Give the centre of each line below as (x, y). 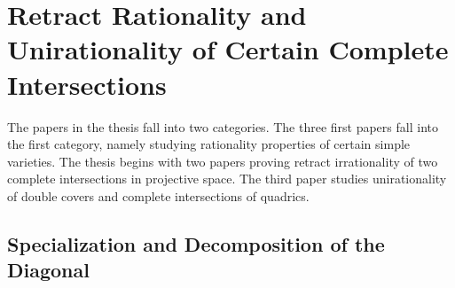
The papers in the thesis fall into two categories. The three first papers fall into (223, 126)
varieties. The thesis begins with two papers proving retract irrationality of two (223, 161)
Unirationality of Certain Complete (228, 49)
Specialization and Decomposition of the (196, 243)
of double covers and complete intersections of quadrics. (158, 195)
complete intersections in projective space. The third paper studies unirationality (227, 179)
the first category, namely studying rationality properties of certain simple (209, 144)
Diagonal (48, 270)
